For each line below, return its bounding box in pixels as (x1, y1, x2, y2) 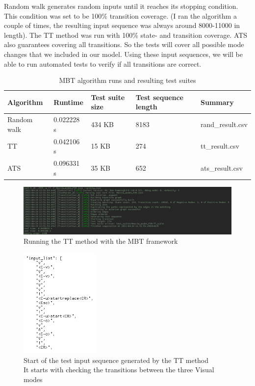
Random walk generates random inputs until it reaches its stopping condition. (4, 1, 238, 11)
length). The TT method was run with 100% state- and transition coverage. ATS (4, 29, 248, 40)
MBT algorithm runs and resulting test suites (59, 75, 196, 85)
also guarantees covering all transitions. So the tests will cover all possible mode (4, 39, 244, 50)
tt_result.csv (201, 141, 239, 151)
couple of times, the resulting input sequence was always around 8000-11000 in (4, 20, 240, 30)
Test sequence (135, 92, 183, 102)
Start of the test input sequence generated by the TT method (24, 355, 209, 365)
